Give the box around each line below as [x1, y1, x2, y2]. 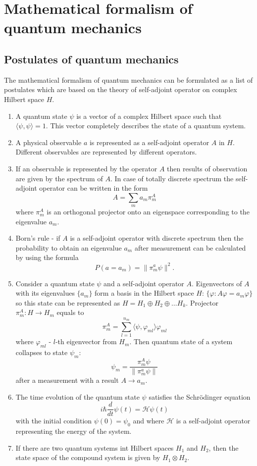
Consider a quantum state [15, 278, 95, 288]
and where [133, 415, 164, 426]
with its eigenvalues [15, 288, 75, 298]
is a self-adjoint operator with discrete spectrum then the [70, 233, 244, 243]
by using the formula [15, 252, 79, 262]
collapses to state [15, 347, 68, 358]
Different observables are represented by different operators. [15, 147, 197, 157]
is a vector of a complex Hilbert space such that [76, 110, 222, 121]
